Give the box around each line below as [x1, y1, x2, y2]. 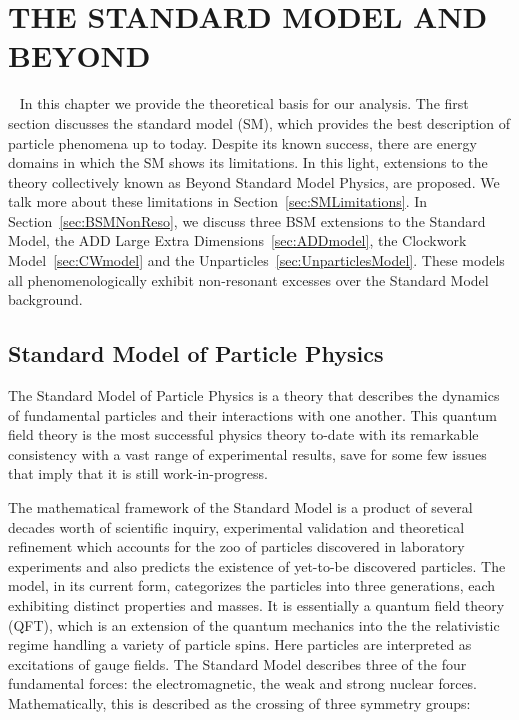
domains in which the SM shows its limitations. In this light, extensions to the [8, 152, 488, 173]
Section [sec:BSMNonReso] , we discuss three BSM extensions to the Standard [8, 210, 486, 231]
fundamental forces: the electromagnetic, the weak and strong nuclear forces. [8, 673, 478, 694]
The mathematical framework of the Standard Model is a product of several [8, 497, 473, 518]
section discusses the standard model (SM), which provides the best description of [8, 112, 511, 133]
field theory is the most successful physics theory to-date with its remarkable [8, 424, 479, 445]
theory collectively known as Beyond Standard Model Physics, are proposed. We [8, 171, 500, 192]
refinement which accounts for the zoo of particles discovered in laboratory [8, 536, 465, 557]
